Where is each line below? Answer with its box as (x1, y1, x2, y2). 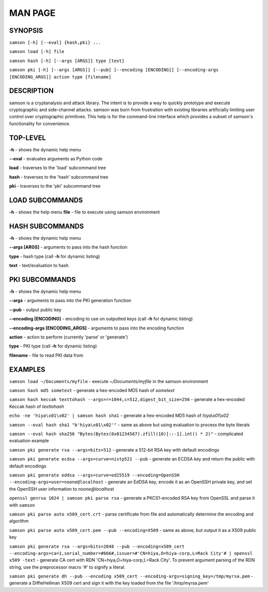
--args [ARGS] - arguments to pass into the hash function (9, 244, 128, 250)
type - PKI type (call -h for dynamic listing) (9, 343, 97, 349)
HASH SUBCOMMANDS (9, 222, 84, 230)
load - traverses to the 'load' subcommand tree (9, 165, 106, 171)
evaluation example (9, 438, 49, 444)
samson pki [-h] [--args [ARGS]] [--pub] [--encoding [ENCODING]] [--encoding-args (9, 67, 219, 73)
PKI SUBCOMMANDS (9, 275, 76, 284)
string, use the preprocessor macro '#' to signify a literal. (9, 564, 126, 570)
